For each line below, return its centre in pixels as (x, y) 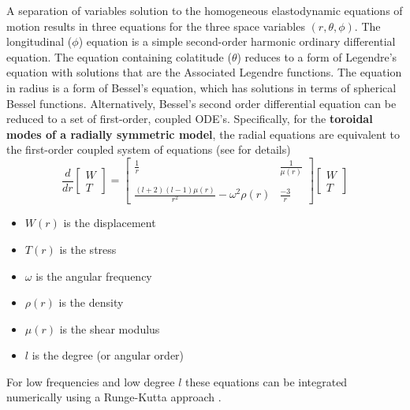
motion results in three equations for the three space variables (156, 26)
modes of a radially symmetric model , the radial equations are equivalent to (203, 134)
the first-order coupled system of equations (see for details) (149, 149)
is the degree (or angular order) (108, 355)
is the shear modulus (110, 328)
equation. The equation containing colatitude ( (119, 56)
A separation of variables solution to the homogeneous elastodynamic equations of (205, 10)
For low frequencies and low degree (91, 381)
